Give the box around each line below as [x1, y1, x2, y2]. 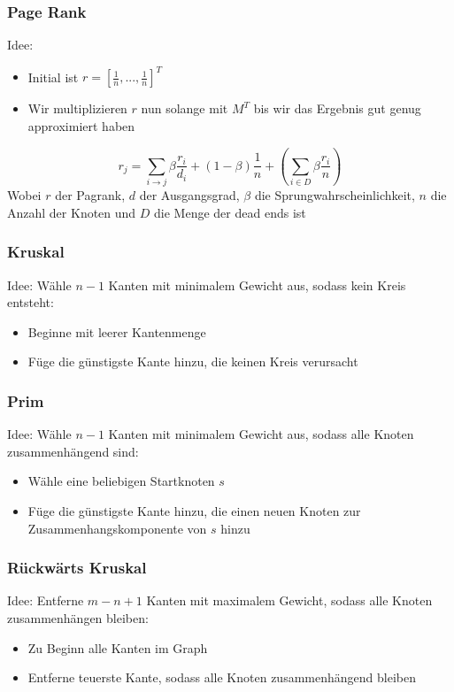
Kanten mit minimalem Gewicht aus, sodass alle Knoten [108, 425, 414, 443]
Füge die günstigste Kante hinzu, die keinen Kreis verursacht [27, 352, 358, 371]
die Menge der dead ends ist [154, 203, 306, 221]
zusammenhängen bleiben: [7, 608, 149, 627]
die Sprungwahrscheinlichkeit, [254, 186, 415, 204]
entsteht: [7, 293, 54, 311]
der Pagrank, [55, 186, 126, 204]
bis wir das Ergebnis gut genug [253, 99, 421, 118]
